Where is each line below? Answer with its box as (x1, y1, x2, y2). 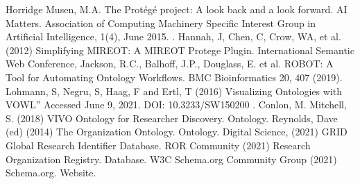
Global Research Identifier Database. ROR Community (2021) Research (6, 137, 311, 152)
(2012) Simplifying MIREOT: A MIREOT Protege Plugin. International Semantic (6, 42, 354, 57)
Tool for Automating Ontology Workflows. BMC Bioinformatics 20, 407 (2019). (6, 69, 343, 84)
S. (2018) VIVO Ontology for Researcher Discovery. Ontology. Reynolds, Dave (6, 110, 338, 125)
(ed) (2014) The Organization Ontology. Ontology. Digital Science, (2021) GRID (6, 124, 348, 139)
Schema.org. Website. (6, 165, 96, 180)
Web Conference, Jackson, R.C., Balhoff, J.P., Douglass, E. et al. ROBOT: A (6, 56, 334, 71)
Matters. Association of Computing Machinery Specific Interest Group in (6, 15, 316, 30)
